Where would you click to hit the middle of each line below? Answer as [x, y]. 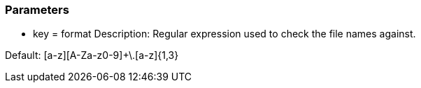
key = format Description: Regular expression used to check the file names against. [224, 34]
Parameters [37, 10]
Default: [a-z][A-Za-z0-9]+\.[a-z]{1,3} [92, 55]
